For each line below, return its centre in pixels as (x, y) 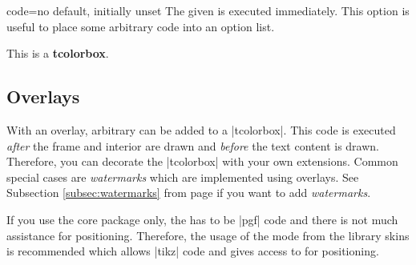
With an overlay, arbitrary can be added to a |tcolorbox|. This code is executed (201, 129)
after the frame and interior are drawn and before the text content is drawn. (193, 145)
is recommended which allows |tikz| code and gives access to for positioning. (193, 251)
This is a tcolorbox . (58, 53)
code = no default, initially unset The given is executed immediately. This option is (208, 10)
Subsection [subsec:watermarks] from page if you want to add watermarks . (189, 193)
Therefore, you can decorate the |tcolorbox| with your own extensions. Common (202, 161)
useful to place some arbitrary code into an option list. (141, 26)
